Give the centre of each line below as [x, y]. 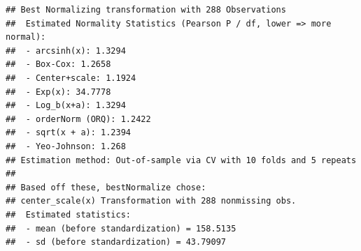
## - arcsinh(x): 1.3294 [66, 51]
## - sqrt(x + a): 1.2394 [68, 133]
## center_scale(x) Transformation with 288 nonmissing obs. [151, 201]
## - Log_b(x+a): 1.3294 [66, 106]
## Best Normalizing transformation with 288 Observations [146, 10]
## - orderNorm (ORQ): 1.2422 [78, 119]
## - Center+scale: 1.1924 [71, 78]
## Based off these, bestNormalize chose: [106, 187]
